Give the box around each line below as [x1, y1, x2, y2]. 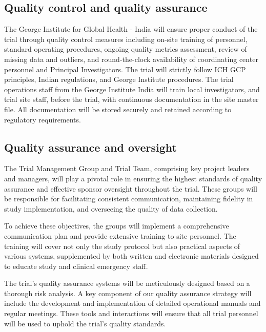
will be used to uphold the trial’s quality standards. [4, 318, 166, 328]
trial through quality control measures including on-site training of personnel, [4, 33, 248, 44]
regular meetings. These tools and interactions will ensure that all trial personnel [4, 308, 258, 319]
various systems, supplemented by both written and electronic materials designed [4, 251, 259, 261]
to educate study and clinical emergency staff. [4, 260, 148, 271]
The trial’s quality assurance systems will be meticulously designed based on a [4, 278, 250, 288]
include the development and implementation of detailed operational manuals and [4, 298, 261, 308]
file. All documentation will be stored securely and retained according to [4, 103, 232, 114]
